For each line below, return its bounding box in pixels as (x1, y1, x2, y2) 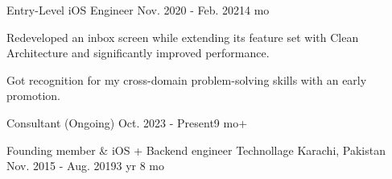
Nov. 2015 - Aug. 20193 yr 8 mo (6, 157, 165, 174)
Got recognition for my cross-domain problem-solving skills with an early (6, 71, 367, 88)
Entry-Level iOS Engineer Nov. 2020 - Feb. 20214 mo (6, 2, 270, 18)
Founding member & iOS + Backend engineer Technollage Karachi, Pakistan (6, 141, 386, 158)
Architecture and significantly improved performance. (6, 44, 270, 61)
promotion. (6, 87, 60, 104)
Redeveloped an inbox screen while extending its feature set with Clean (6, 28, 359, 45)
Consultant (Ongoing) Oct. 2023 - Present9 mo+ (6, 114, 248, 131)
